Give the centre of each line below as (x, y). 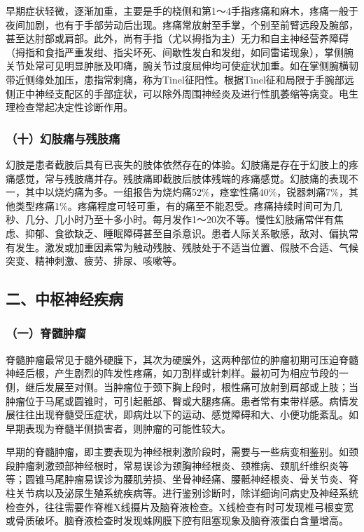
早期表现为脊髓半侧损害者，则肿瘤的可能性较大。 (118, 428)
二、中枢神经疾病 (64, 299)
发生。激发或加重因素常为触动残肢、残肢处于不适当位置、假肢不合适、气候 (187, 247)
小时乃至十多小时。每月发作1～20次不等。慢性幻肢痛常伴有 (199, 219)
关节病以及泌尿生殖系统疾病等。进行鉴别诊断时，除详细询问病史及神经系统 (187, 493)
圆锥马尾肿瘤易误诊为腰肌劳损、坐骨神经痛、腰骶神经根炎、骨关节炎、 (187, 479)
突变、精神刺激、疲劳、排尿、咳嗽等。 (94, 261)
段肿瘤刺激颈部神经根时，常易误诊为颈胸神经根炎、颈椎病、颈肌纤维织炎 (172, 465)
